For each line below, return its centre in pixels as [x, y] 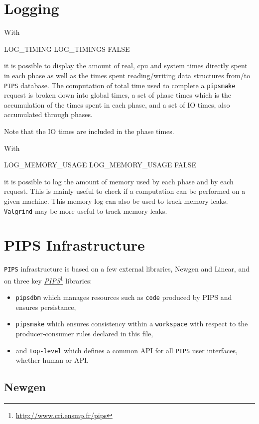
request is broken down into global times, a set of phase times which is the [118, 95]
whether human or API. [52, 360]
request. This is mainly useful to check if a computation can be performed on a [125, 191]
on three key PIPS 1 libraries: [48, 280]
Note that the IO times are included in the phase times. [89, 131]
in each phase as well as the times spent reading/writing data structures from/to [127, 75]
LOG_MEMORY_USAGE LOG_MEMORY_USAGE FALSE [100, 165]
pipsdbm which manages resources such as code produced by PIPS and [124, 297]
